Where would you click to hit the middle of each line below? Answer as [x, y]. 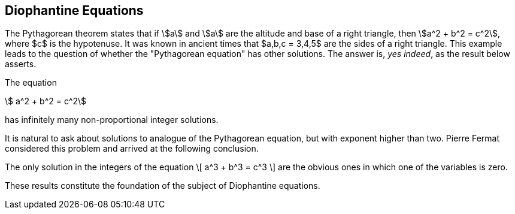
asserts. [21, 64]
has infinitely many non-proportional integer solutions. [112, 120]
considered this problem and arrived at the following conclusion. [132, 149]
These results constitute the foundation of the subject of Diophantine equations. [163, 186]
